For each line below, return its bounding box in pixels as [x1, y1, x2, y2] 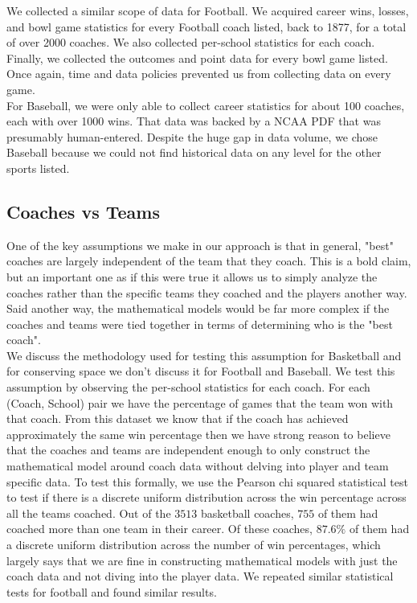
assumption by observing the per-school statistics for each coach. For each [6, 379, 370, 396]
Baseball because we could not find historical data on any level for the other [6, 144, 382, 161]
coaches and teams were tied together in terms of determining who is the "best [6, 315, 393, 332]
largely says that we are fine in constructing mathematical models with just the [6, 552, 398, 568]
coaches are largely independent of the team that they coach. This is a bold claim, [6, 252, 411, 269]
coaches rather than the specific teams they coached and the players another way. [6, 284, 407, 301]
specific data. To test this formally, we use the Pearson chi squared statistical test [6, 473, 408, 490]
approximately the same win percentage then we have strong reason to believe [6, 425, 390, 442]
